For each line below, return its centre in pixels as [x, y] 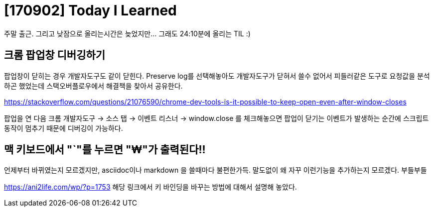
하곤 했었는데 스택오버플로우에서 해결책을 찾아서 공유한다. [93, 86]
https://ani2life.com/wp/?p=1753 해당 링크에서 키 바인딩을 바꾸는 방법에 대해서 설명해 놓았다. [150, 187]
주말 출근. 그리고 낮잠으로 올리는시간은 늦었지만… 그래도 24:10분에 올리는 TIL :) [127, 33]
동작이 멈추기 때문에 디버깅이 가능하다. [64, 128]
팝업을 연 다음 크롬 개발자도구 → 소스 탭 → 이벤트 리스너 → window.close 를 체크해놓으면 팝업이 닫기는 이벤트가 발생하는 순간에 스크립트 [216, 118]
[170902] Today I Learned [90, 10]
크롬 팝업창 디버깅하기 [55, 55]
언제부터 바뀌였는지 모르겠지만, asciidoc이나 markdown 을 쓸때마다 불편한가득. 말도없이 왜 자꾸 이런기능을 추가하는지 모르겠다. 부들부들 [216, 170]
